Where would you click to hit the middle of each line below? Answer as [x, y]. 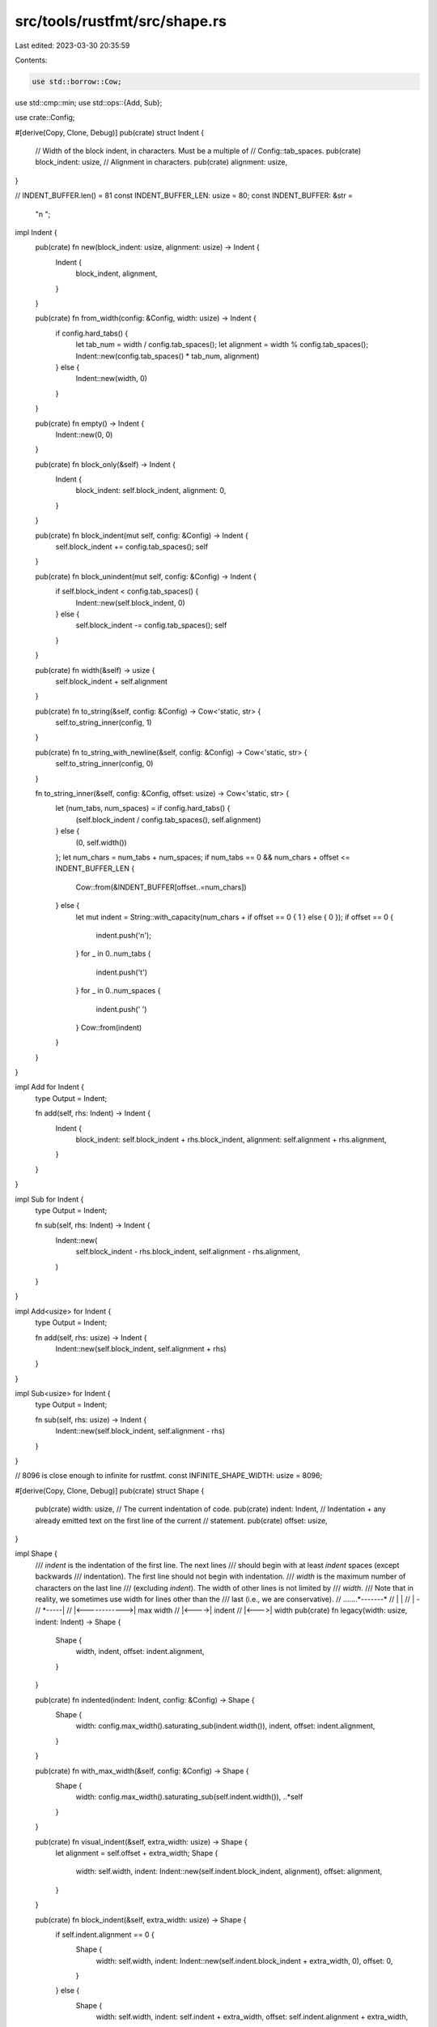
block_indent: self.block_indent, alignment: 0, [151, 491]
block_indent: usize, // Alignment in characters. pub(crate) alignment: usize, [161, 162]
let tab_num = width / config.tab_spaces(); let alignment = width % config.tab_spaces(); [222, 345]
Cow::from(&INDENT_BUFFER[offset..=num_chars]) [161, 887]
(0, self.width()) [101, 842]
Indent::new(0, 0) [84, 435]
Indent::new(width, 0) [111, 379]
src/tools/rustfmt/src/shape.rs [121, 21]
